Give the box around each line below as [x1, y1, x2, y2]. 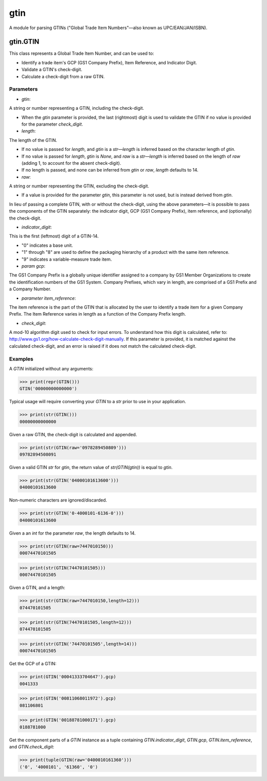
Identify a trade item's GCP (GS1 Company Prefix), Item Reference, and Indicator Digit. [21, 59, 197, 65]
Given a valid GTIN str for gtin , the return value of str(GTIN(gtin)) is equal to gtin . [9, 464, 173, 470]
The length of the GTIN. [9, 137, 57, 143]
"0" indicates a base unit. [21, 242, 73, 248]
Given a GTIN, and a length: [9, 585, 65, 591]
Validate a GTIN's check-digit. [21, 67, 83, 73]
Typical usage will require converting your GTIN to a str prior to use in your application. [9, 399, 186, 405]
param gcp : [21, 263, 45, 269]
